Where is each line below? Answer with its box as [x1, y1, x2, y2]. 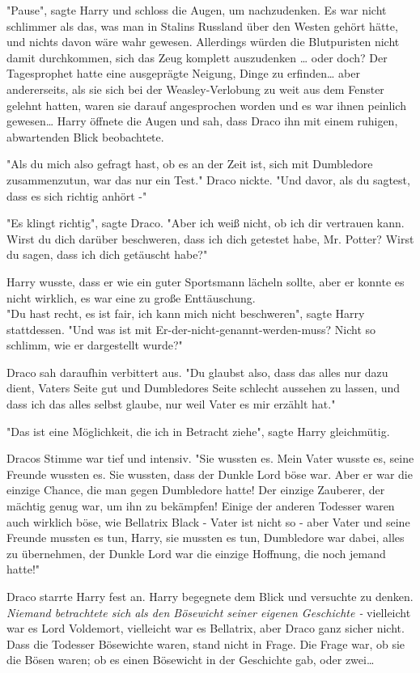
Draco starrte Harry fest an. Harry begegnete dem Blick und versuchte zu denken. [6, 588, 414, 604]
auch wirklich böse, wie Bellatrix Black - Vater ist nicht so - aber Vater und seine [6, 513, 410, 530]
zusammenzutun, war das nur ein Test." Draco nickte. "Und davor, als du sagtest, [6, 171, 410, 188]
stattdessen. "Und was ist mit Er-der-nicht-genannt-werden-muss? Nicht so [6, 320, 376, 337]
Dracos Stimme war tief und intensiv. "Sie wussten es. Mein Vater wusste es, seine [6, 450, 414, 467]
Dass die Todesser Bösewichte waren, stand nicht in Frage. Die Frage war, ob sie [6, 635, 405, 652]
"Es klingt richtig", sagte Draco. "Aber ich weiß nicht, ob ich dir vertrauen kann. [6, 214, 405, 231]
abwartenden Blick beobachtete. [6, 128, 164, 145]
